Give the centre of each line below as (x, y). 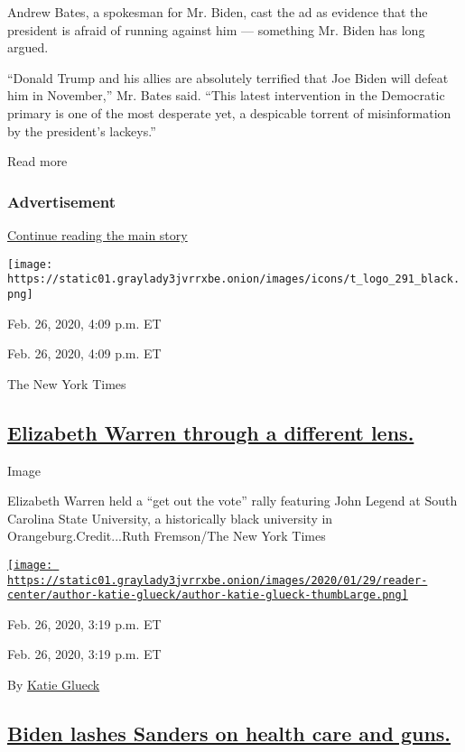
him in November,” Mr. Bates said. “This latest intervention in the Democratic (226, 95)
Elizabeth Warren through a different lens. (211, 432)
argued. (28, 47)
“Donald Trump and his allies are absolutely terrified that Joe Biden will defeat (228, 77)
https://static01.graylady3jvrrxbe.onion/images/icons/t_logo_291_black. (234, 279)
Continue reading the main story (98, 234)
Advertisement (62, 201)
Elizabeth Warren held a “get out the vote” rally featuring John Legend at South (232, 501)
